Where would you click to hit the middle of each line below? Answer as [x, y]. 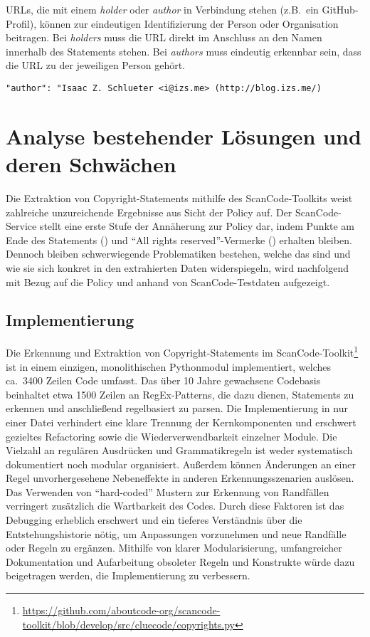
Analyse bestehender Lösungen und [184, 136]
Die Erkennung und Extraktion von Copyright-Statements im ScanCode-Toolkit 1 [182, 351]
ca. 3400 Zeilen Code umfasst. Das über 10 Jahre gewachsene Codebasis [163, 380]
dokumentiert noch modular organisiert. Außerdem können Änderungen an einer [181, 464]
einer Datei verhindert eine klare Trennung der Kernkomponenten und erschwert [181, 422]
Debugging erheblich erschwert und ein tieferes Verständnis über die [154, 520]
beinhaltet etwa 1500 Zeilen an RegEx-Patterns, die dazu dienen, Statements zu [180, 394]
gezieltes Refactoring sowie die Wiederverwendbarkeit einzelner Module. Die [171, 436]
